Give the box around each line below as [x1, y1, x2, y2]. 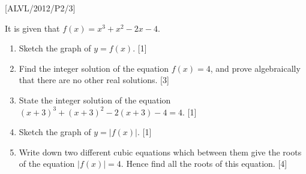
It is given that [5, 22, 60, 34]
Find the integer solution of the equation [19, 62, 169, 74]
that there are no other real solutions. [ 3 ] [19, 74, 169, 86]
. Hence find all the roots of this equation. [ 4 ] [121, 157, 287, 170]
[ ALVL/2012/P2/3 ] [5, 2, 76, 14]
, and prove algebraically [210, 62, 301, 74]
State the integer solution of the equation [19, 93, 171, 106]
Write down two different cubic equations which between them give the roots [19, 145, 302, 158]
